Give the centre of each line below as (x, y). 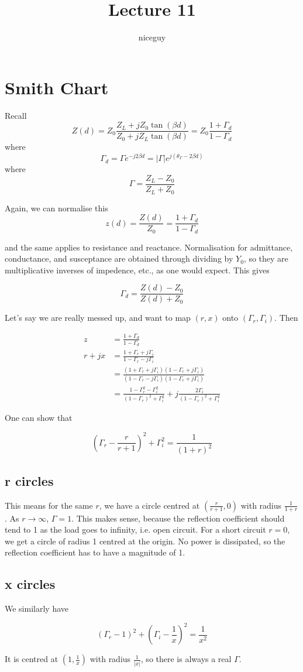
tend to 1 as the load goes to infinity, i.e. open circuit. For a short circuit (135, 529)
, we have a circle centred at (149, 505)
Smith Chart (57, 87)
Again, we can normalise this (56, 208)
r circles (29, 480)
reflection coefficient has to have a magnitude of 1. (95, 552)
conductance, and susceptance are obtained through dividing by (119, 258)
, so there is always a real (186, 659)
